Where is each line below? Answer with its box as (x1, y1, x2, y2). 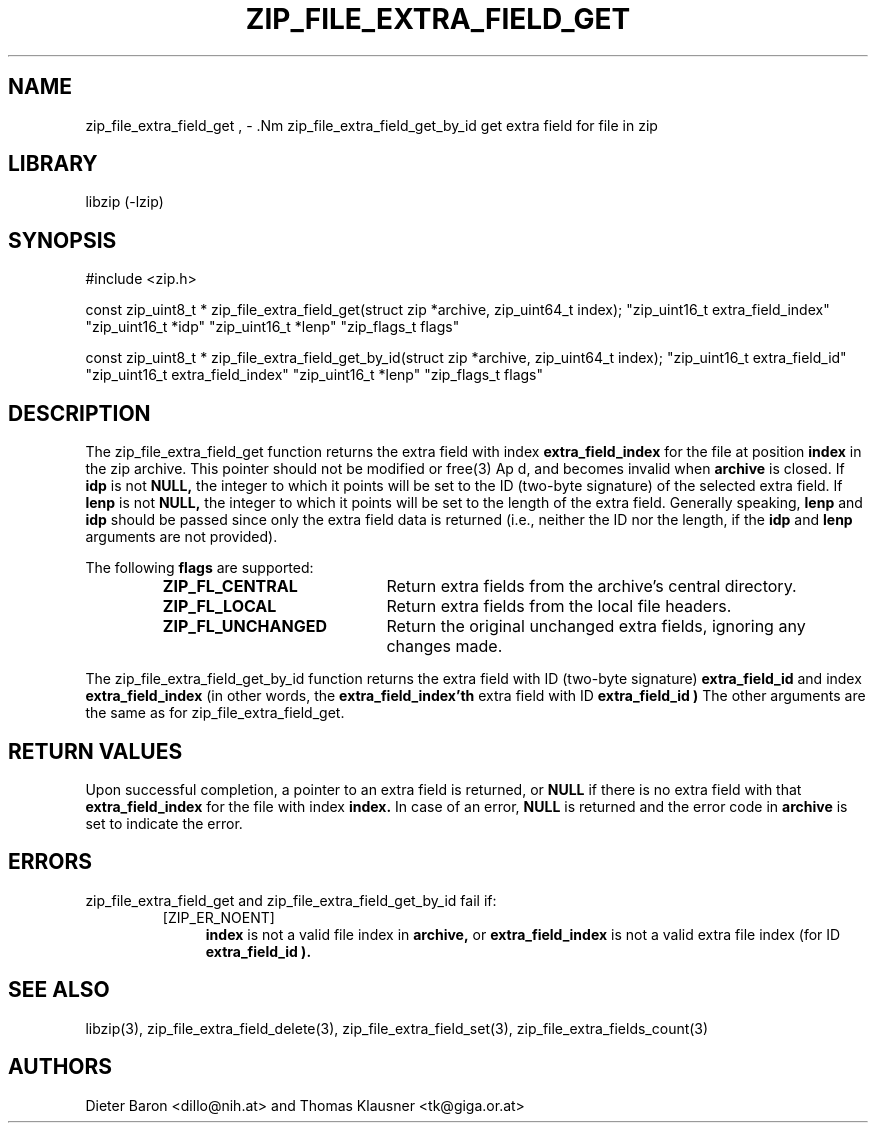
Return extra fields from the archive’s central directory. (386, 576, 797, 597)
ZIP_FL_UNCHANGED (162, 616, 327, 637)
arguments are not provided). (85, 528, 278, 546)
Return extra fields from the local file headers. (386, 596, 732, 617)
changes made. (386, 636, 503, 657)
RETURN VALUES (8, 738, 183, 764)
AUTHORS (8, 1054, 113, 1080)
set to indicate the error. (85, 814, 243, 832)
